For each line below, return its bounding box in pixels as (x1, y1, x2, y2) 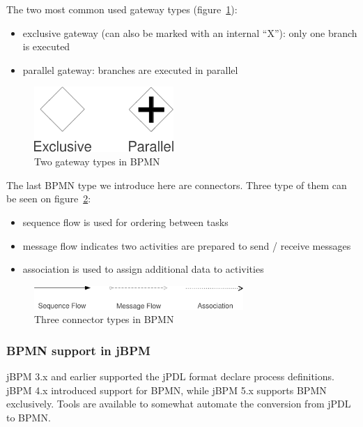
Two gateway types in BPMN (34, 154, 160, 169)
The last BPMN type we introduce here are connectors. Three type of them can (6, 177, 347, 192)
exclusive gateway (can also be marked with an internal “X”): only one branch (22, 25, 357, 40)
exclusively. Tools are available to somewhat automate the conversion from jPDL (6, 396, 351, 411)
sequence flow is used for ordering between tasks (22, 215, 229, 229)
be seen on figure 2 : (6, 191, 91, 206)
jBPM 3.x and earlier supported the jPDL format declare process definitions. (6, 369, 334, 384)
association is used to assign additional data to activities (22, 262, 264, 276)
